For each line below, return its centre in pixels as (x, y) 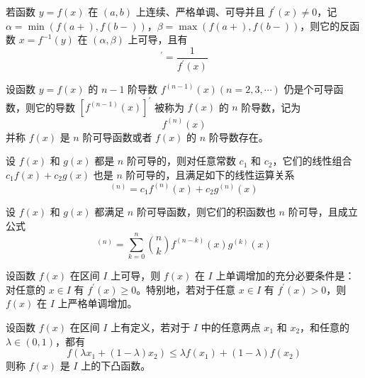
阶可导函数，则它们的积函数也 (206, 211)
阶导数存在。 (238, 137)
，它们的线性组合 (312, 161)
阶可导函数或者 (117, 137)
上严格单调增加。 (97, 303)
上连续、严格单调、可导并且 (200, 11)
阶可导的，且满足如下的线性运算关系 (210, 174)
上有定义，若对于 (151, 327)
